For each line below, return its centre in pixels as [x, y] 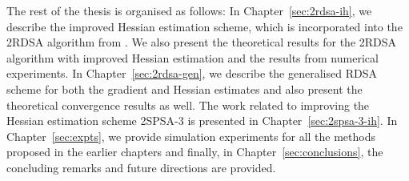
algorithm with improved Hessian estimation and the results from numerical [192, 57]
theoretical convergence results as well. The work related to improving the [188, 105]
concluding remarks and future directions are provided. [141, 167]
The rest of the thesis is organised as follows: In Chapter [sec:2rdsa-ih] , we [189, 10]
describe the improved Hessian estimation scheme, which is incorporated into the [204, 26]
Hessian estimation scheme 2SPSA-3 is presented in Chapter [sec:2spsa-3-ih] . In [202, 121]
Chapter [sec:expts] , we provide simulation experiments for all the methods [191, 136]
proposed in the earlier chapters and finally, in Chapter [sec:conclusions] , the [195, 152]
